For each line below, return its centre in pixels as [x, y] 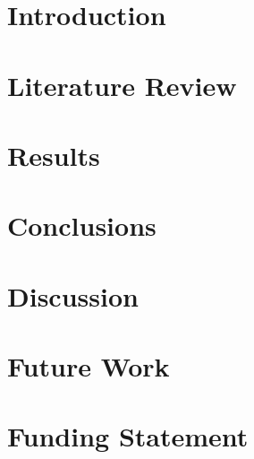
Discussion [73, 295]
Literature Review [122, 85]
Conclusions [82, 225]
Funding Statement [128, 436]
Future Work [89, 366]
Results [54, 155]
